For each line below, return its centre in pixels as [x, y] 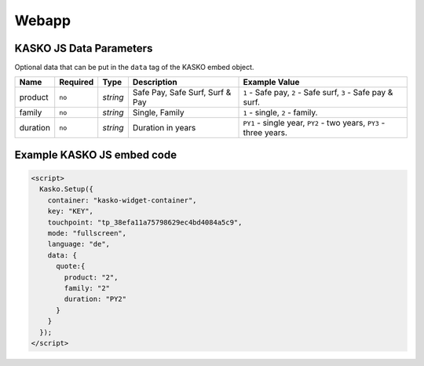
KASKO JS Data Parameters [84, 48]
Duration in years [164, 128]
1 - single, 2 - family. [280, 112]
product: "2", [91, 277]
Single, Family [158, 112]
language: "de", [79, 244]
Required [77, 82]
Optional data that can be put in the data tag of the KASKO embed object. [134, 68]
